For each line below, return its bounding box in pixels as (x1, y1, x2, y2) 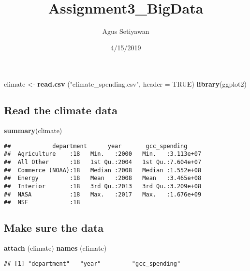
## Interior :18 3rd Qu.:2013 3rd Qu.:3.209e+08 (4, 182, 202, 190)
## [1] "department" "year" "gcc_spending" (4, 260, 181, 267)
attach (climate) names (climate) (4, 243, 107, 253)
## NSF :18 (4, 199, 80, 206)
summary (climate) (4, 125, 62, 135)
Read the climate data (4, 103, 118, 118)
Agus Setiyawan (102, 26, 149, 36)
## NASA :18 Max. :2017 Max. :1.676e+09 (4, 191, 202, 198)
